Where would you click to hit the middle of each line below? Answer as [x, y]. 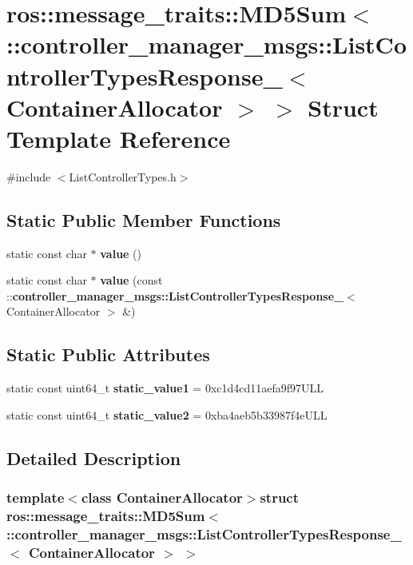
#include [29, 176]
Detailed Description [94, 458]
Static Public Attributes [108, 354]
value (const [131, 280]
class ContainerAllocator [162, 497]
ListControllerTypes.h [123, 176]
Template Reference [119, 138]
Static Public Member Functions [144, 219]
